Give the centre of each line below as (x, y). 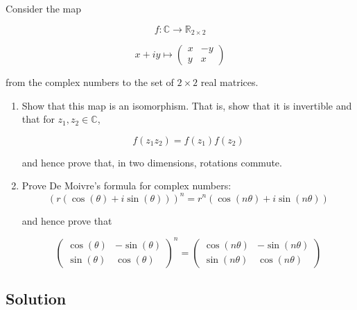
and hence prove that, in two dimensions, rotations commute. (152, 162)
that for (38, 119)
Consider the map (44, 8)
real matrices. (229, 82)
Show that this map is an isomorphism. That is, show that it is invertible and (187, 105)
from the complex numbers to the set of (90, 82)
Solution (36, 298)
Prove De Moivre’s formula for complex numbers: (127, 186)
